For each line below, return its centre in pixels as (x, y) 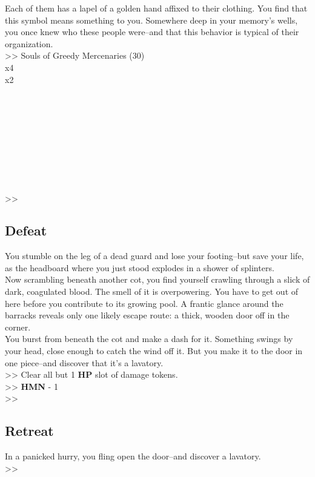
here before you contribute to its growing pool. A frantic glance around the (144, 303)
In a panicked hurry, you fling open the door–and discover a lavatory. (133, 456)
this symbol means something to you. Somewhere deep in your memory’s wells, (151, 20)
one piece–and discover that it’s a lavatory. (84, 362)
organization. (29, 43)
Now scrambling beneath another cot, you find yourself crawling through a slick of (157, 279)
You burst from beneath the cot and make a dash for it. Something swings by (149, 339)
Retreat (29, 431)
